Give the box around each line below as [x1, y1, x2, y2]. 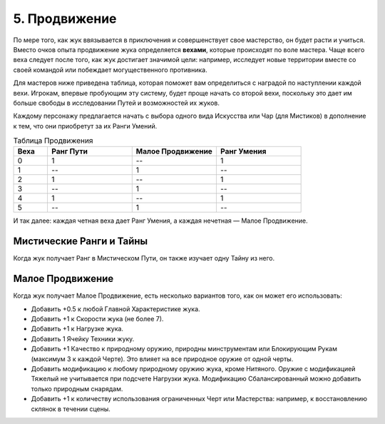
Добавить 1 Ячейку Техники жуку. [31, 334, 135, 343]
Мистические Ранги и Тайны [13, 236, 148, 248]
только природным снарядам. [31, 384, 123, 393]
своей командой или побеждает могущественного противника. [13, 65, 208, 74]
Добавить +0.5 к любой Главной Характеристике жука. [31, 304, 200, 313]
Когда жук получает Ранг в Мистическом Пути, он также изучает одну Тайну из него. [13, 254, 274, 263]
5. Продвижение [13, 11, 117, 26]
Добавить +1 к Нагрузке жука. [31, 325, 124, 333]
